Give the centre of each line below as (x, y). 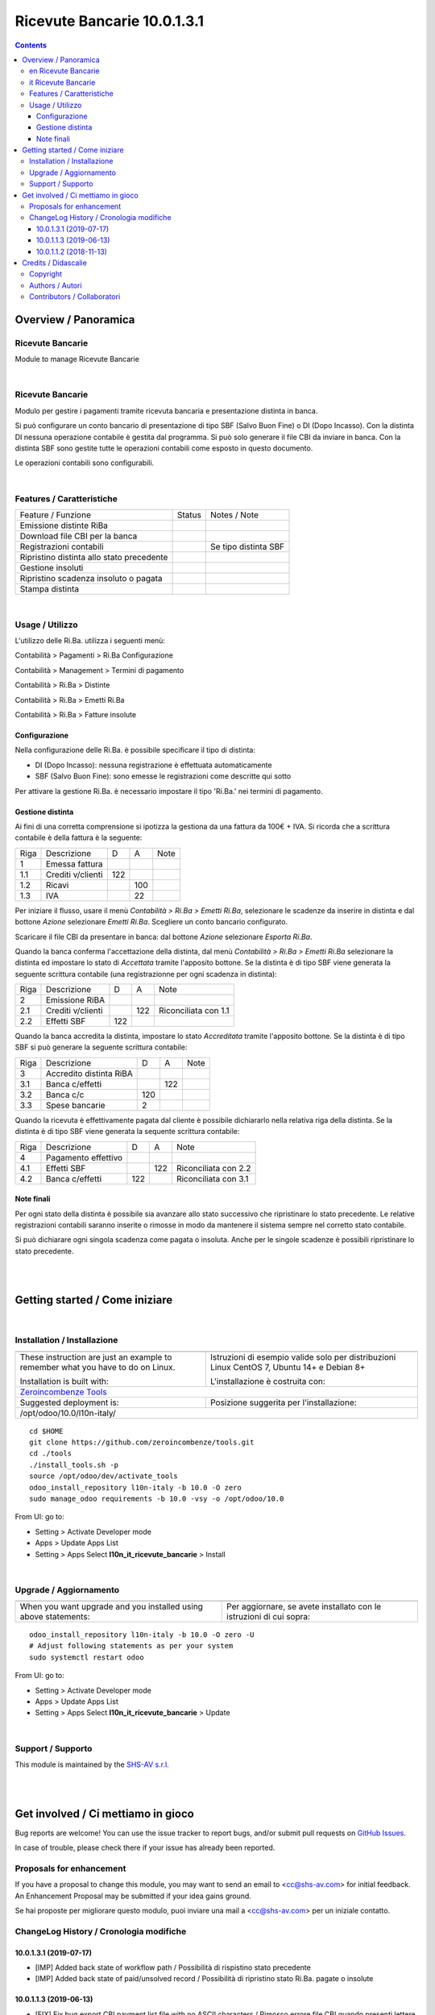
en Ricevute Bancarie (64, 71)
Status (189, 514)
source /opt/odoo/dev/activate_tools (104, 1476)
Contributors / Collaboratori (75, 297)
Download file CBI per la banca (79, 536)
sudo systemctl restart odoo (87, 1657)
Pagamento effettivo (84, 1157)
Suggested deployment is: (70, 1402)
